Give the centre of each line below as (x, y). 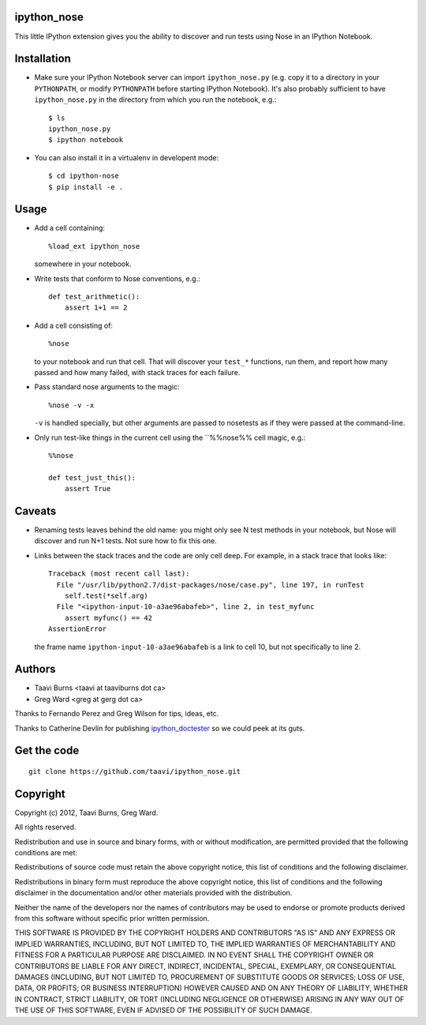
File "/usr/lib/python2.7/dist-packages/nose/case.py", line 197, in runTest (210, 585)
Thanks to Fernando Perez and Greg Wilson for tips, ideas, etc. (117, 714)
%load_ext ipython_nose (94, 246)
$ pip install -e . (86, 187)
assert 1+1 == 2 (96, 308)
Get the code (47, 751)
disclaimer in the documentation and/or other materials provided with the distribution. (153, 893)
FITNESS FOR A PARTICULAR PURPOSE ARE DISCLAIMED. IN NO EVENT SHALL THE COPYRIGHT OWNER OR (194, 955)
